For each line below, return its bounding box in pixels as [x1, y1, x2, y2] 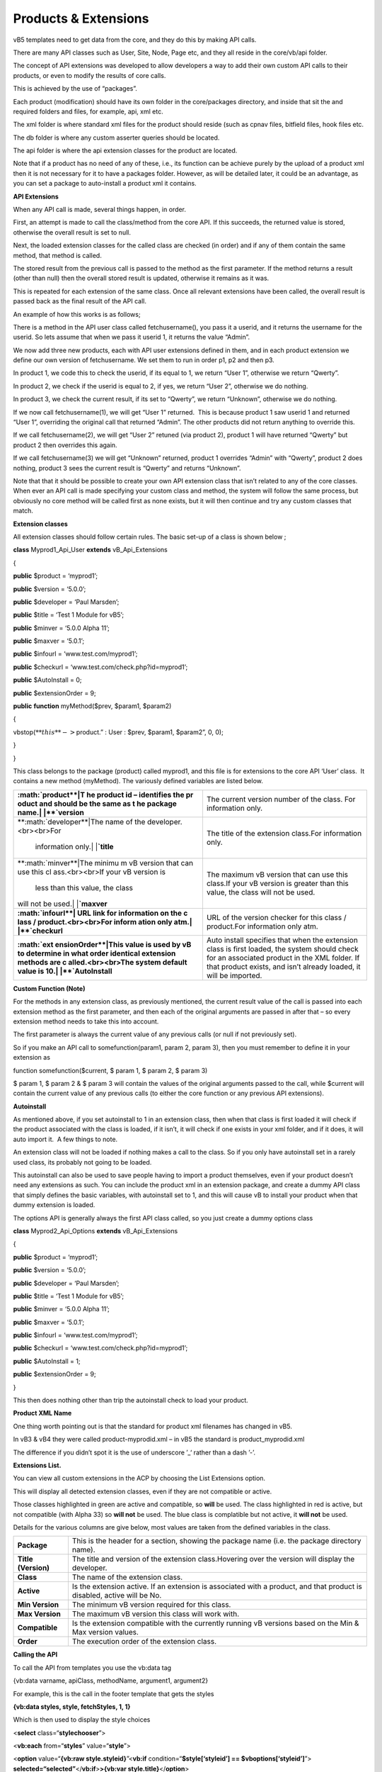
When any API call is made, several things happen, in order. [13, 206, 187, 214]
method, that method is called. [13, 251, 102, 259]
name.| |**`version [17, 807, 84, 817]
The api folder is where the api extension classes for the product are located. [13, 146, 238, 155]
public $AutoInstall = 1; [13, 1357, 81, 1365]
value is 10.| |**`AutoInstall [17, 966, 112, 976]
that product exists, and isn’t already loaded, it [206, 961, 361, 971]
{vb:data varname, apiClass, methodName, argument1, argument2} [13, 1676, 209, 1685]
